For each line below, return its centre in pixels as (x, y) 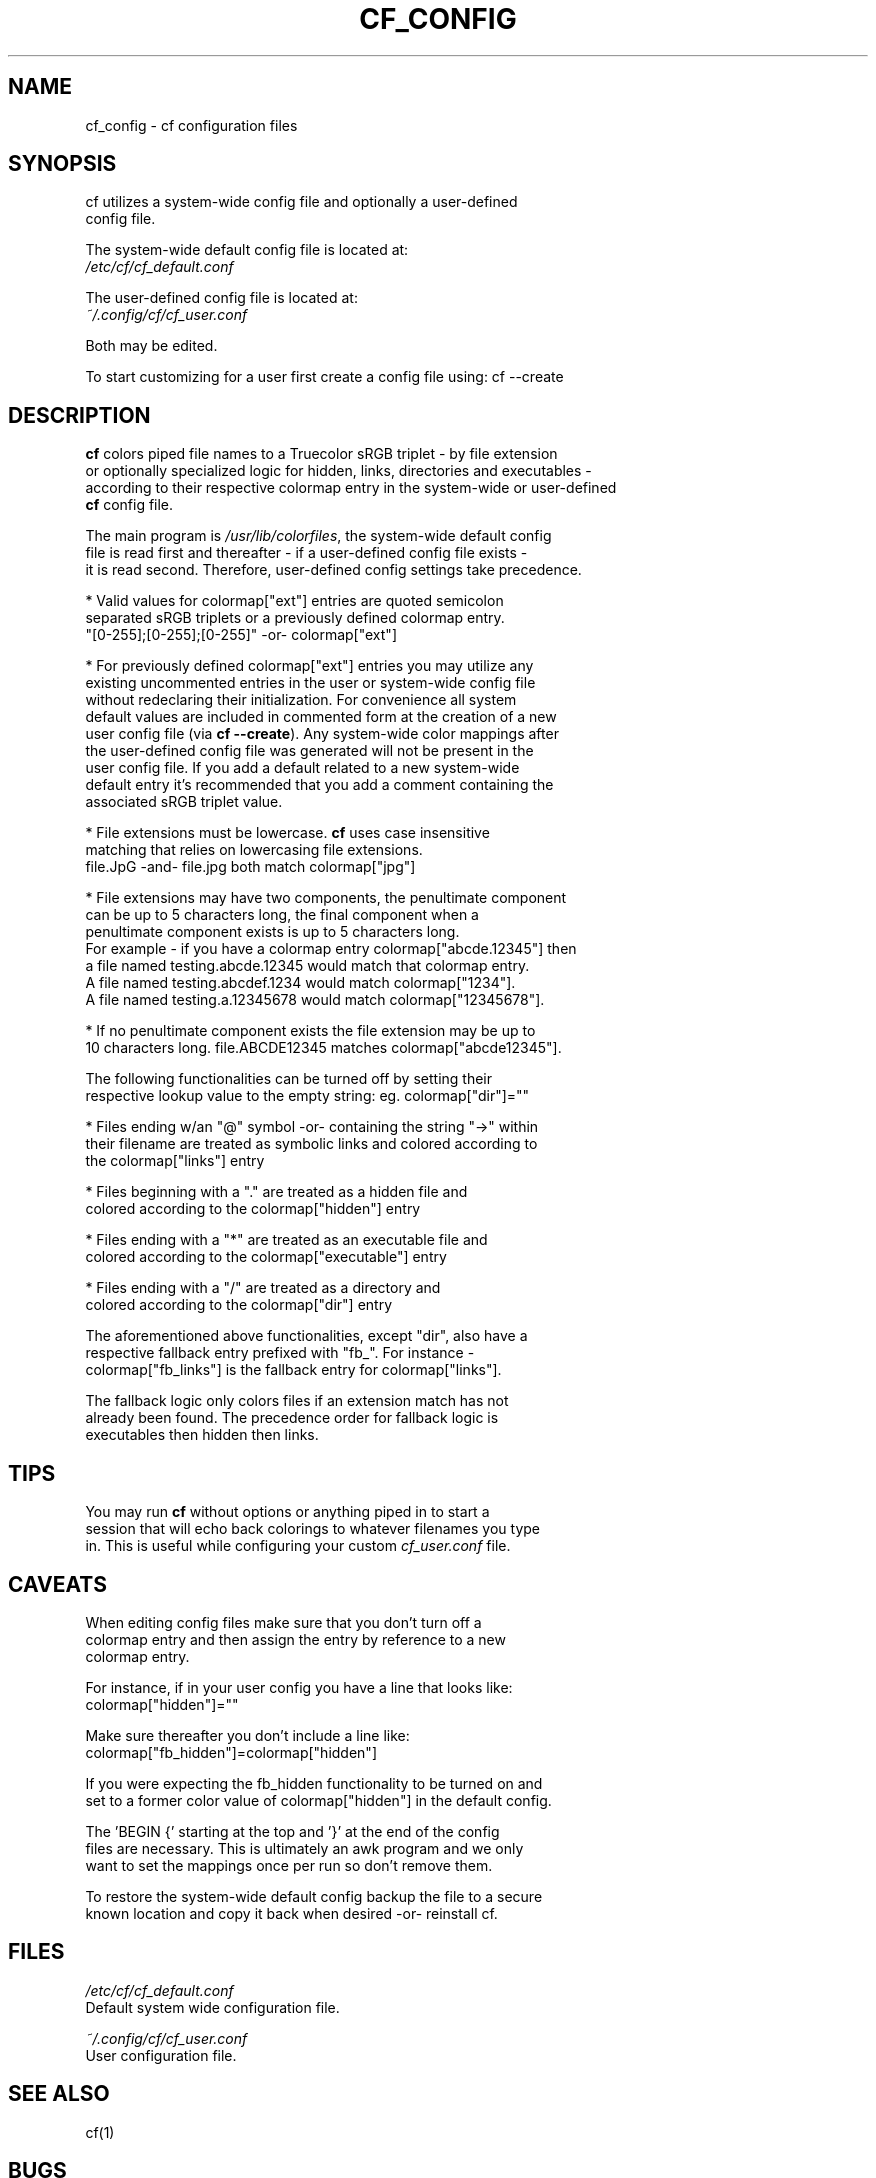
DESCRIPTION (79, 415)
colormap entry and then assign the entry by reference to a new (295, 1639)
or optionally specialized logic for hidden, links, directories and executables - (338, 471)
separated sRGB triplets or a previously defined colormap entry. (295, 618)
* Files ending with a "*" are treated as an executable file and (286, 1240)
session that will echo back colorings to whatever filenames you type (312, 1529)
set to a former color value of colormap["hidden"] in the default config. (318, 1800)
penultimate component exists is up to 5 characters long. (272, 932)
